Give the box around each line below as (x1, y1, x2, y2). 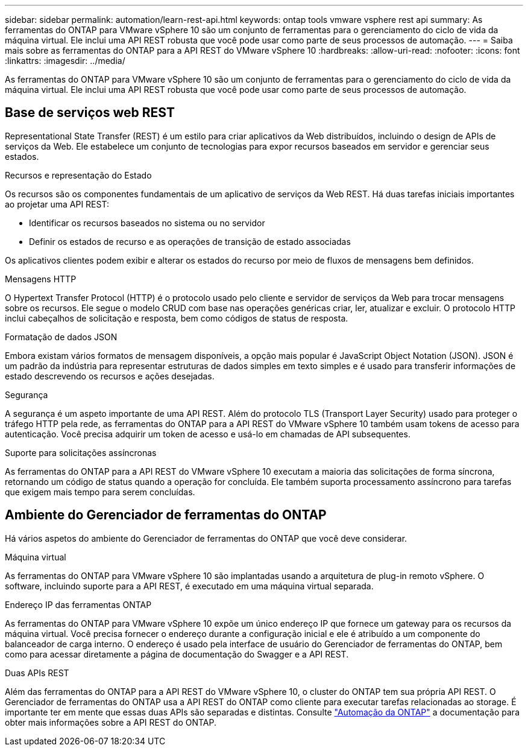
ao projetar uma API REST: (5, 198, 109, 209)
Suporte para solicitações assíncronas (5, 447, 157, 458)
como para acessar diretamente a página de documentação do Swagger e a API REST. (5, 648, 349, 659)
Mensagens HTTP (5, 273, 77, 284)
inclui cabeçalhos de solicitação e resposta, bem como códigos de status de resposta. (5, 312, 348, 323)
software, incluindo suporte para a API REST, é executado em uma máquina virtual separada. (5, 580, 374, 591)
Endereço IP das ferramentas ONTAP (5, 599, 152, 610)
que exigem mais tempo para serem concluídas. (5, 486, 195, 497)
